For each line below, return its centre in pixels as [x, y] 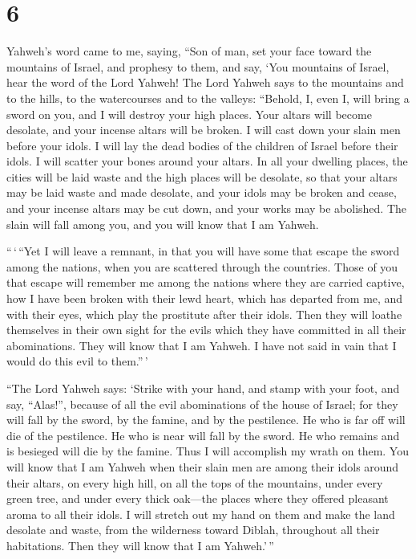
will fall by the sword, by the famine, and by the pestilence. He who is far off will [206, 420]
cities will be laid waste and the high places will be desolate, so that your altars [202, 176]
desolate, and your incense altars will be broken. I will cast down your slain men [204, 130]
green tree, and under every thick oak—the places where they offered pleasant [198, 498]
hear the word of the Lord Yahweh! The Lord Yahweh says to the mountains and [205, 82]
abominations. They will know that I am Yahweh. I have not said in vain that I [202, 345]
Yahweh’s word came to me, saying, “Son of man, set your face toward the [189, 51]
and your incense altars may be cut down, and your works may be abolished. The [207, 208]
